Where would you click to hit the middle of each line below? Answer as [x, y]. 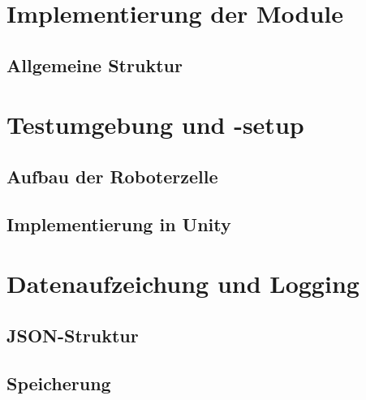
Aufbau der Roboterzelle [112, 176]
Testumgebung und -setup [155, 125]
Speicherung [59, 383]
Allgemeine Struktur [95, 65]
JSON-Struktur [73, 335]
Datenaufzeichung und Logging [183, 284]
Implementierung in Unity [119, 224]
